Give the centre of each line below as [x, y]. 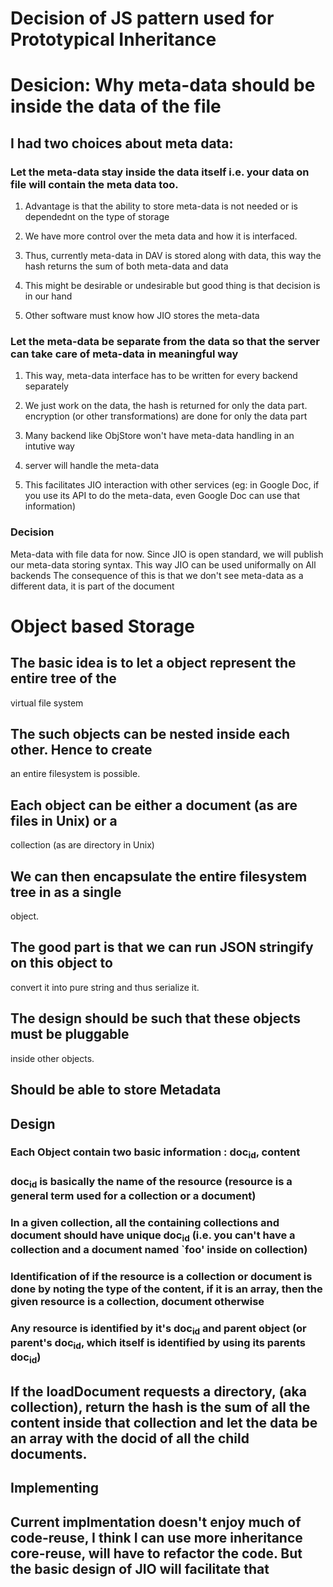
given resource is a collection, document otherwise [137, 1301]
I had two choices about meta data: [122, 143]
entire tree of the [63, 678]
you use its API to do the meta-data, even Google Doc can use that [162, 496]
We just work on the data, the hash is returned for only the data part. [166, 406]
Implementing [54, 1488]
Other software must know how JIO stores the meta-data [142, 316]
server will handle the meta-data [92, 466]
